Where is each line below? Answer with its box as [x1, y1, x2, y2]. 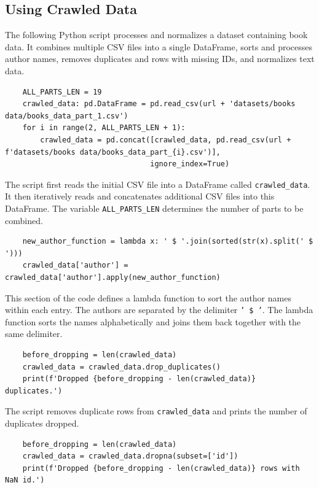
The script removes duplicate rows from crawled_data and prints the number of [5, 405, 307, 417]
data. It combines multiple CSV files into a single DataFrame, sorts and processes [5, 40, 313, 53]
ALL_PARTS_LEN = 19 [22, 87, 102, 96]
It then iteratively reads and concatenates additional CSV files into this [5, 190, 275, 203]
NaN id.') [5, 476, 45, 485]
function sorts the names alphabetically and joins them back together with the [5, 315, 301, 328]
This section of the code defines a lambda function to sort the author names [5, 291, 291, 304]
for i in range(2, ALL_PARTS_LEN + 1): [22, 123, 186, 133]
